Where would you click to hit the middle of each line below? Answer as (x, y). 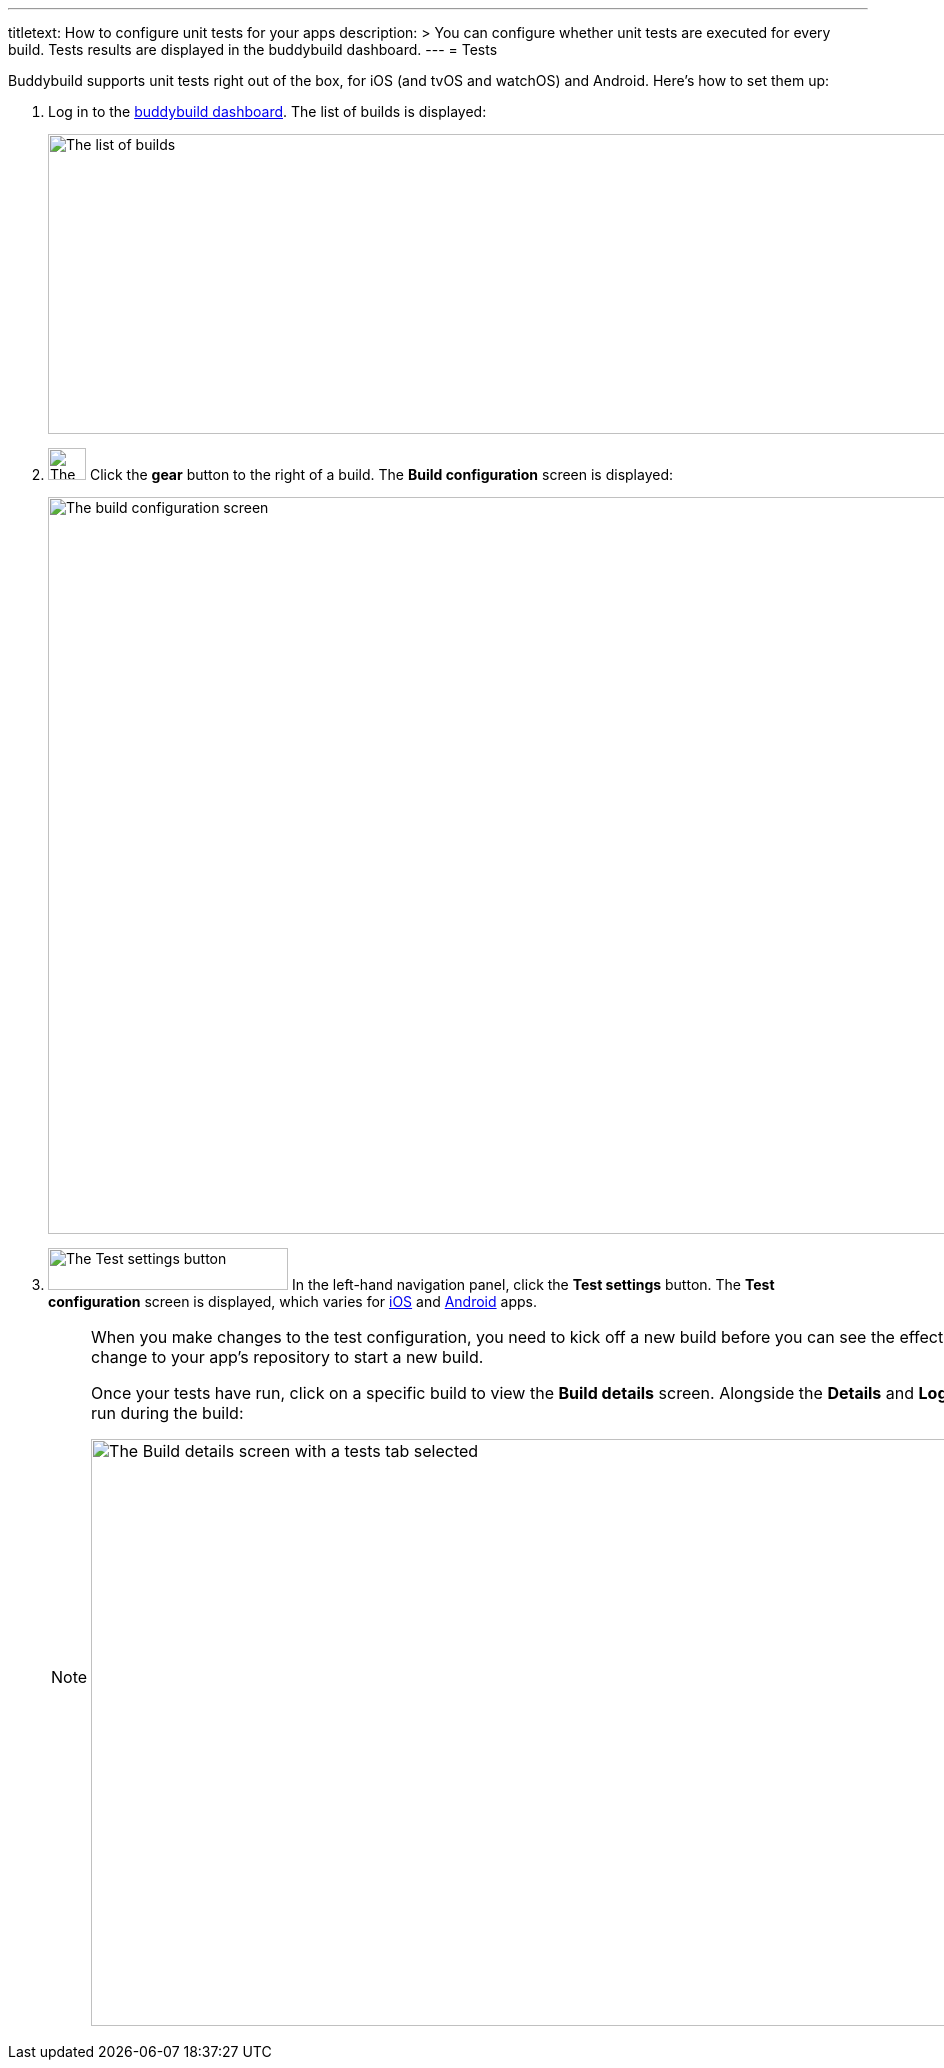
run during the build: (167, 1413)
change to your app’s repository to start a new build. (287, 1357)
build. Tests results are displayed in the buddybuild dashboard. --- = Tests (253, 49)
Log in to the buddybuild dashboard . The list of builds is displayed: (267, 111)
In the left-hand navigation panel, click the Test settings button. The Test (533, 1284)
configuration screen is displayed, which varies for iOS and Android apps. (292, 1301)
